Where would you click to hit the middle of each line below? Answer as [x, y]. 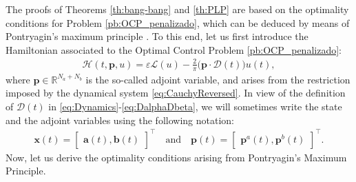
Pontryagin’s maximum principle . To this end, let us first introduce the [157, 36]
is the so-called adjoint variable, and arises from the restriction [218, 79]
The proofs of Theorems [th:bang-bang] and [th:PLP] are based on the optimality [177, 9]
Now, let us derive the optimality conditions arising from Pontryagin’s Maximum [176, 157]
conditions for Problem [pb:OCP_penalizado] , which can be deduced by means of [178, 22]
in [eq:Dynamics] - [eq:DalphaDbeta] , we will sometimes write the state [195, 106]
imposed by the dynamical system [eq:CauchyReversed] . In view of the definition [176, 93]
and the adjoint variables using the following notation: [120, 120]
